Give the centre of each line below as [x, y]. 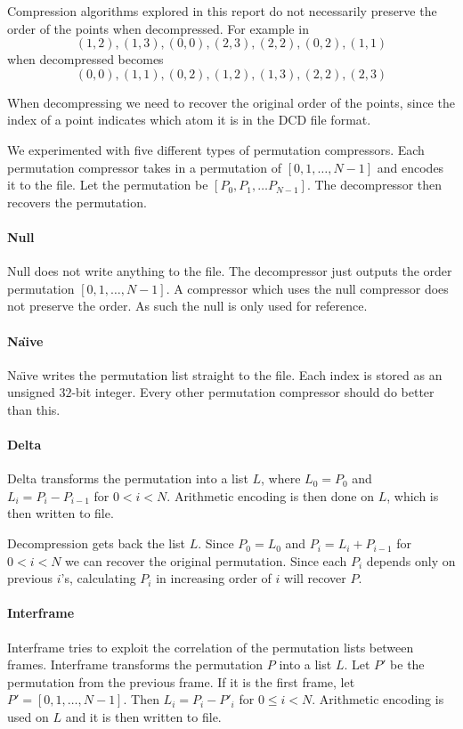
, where [281, 478]
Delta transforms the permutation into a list [128, 478]
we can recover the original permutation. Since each [206, 560]
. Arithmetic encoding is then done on [271, 495]
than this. [34, 409]
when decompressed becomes [85, 59]
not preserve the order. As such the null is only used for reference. [187, 306]
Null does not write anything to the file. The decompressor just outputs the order [230, 271]
